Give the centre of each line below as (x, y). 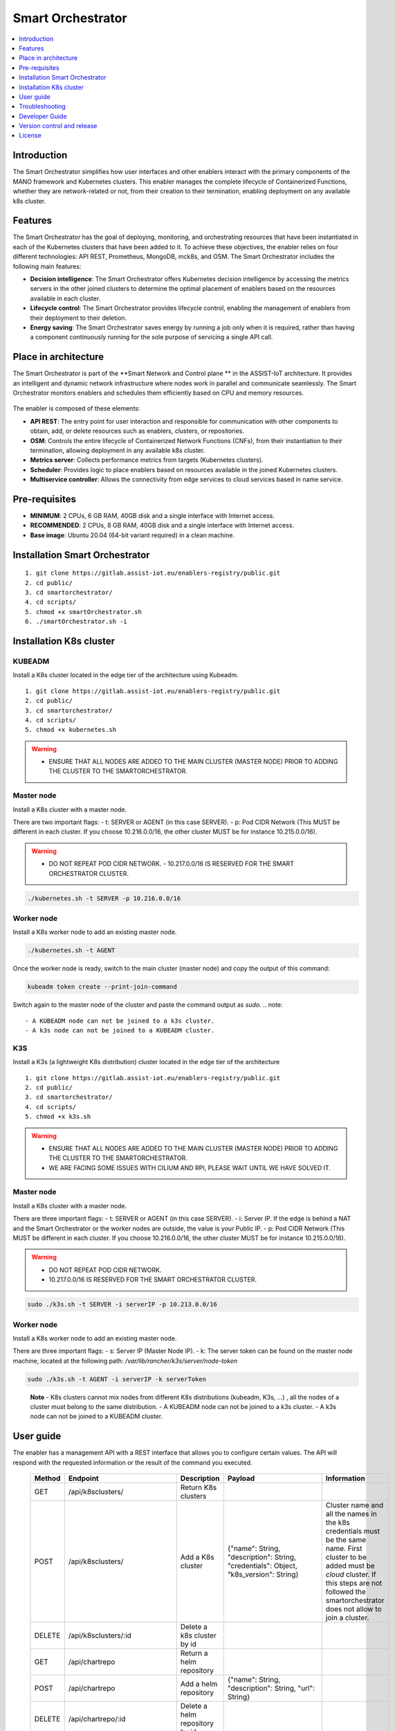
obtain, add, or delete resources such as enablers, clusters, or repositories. (137, 431)
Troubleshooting (42, 107)
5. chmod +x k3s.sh (58, 1117)
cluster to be (346, 1557)
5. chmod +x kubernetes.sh (71, 730)
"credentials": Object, (262, 1566)
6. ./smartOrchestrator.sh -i (76, 622)
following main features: (47, 266)
